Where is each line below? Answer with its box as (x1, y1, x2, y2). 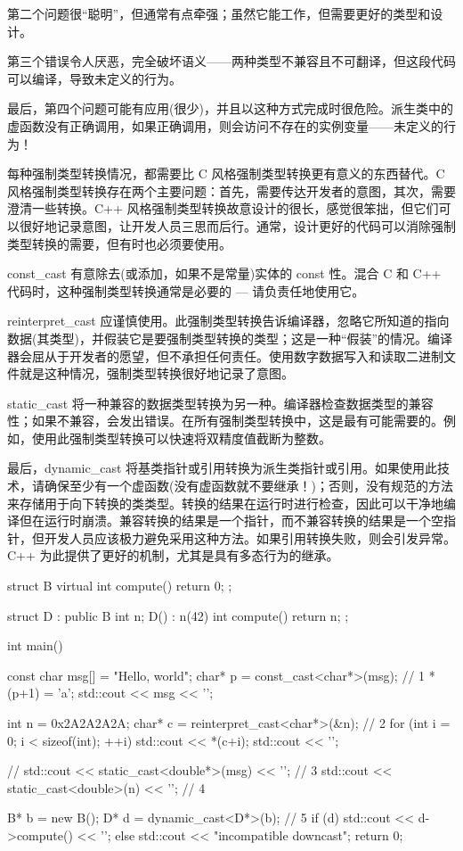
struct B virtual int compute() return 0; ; (7, 576, 232, 595)
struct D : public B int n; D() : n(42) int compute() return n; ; (7, 606, 349, 624)
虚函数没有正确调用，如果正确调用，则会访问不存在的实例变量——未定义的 (7, 116, 443, 135)
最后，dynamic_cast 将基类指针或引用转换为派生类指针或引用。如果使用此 (7, 459, 438, 477)
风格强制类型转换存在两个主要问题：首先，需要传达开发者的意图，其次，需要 (7, 181, 456, 200)
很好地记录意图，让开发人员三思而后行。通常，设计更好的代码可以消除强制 (19, 216, 456, 235)
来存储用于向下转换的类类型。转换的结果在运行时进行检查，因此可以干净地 (7, 493, 443, 512)
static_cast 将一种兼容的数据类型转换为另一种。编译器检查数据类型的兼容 (7, 393, 434, 412)
